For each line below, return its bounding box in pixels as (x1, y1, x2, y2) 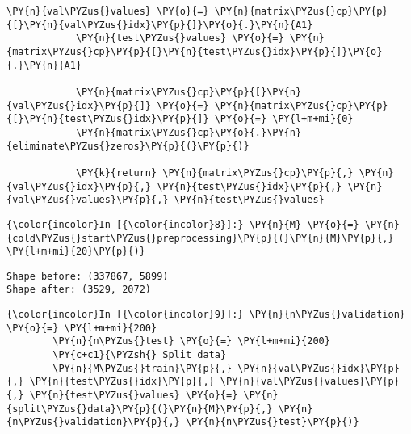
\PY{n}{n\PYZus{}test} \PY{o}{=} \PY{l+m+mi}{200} (52, 335, 330, 348)
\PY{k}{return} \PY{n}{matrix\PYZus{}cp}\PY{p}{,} (75, 166, 354, 179)
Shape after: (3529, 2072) (6, 284, 151, 296)
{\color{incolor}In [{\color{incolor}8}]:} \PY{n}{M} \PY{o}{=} (6, 218, 359, 230)
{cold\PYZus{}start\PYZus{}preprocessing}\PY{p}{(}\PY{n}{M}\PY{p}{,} (6, 232, 394, 244)
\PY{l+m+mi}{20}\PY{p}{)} (6, 246, 145, 258)
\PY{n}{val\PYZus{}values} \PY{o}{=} (6, 6, 209, 17)
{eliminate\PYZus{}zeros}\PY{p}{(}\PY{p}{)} (6, 140, 250, 152)
